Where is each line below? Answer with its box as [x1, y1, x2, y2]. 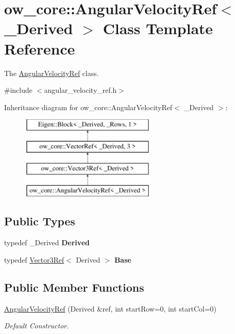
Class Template [103, 18, 213, 39]
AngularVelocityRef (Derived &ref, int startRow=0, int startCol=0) [4, 303, 217, 314]
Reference [4, 38, 75, 59]
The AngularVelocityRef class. [4, 67, 99, 78]
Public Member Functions [4, 279, 144, 295]
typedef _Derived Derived [4, 237, 90, 248]
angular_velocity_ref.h [44, 85, 117, 95]
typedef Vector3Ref [4, 254, 64, 265]
